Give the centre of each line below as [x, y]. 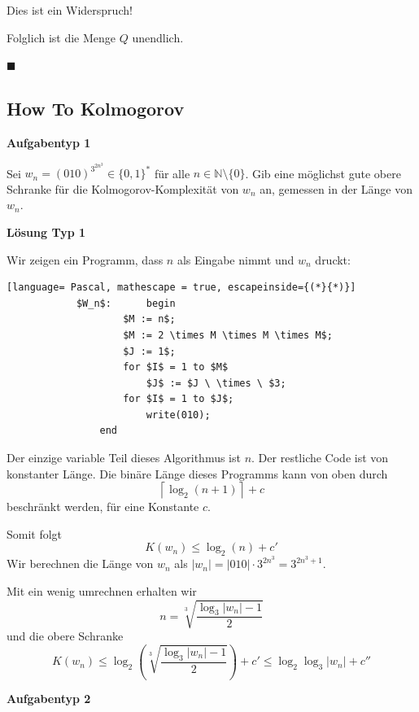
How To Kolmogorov [96, 109]
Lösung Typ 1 [46, 232]
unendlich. [158, 37]
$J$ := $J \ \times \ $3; [216, 383]
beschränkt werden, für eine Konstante [103, 507]
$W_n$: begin [126, 303]
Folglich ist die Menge [61, 37]
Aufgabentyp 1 [49, 142]
